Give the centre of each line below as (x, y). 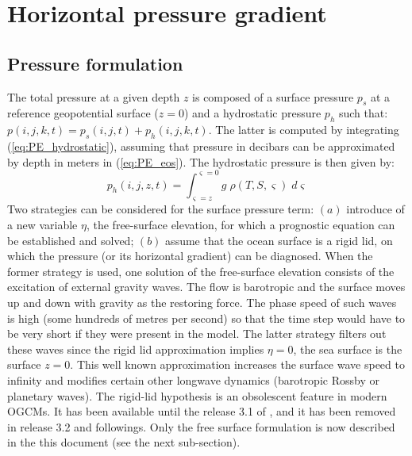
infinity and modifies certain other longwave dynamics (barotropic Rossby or (193, 379)
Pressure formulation (95, 63)
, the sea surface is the (348, 349)
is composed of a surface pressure (273, 96)
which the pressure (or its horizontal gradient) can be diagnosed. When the (190, 256)
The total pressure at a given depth (94, 96)
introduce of (375, 209)
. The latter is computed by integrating (304, 130)
